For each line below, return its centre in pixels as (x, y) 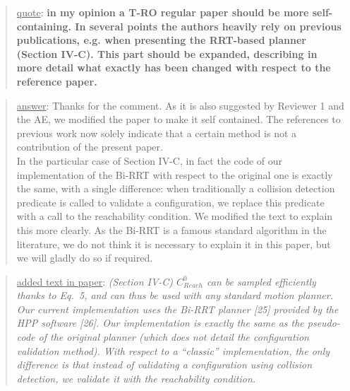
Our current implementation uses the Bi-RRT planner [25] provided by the (177, 309)
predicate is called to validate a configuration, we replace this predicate (170, 202)
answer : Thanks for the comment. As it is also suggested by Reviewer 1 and (180, 105)
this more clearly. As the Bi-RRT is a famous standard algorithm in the (171, 229)
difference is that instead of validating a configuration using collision (164, 364)
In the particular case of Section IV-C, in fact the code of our (150, 160)
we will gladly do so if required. (85, 258)
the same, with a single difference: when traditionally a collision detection (176, 188)
